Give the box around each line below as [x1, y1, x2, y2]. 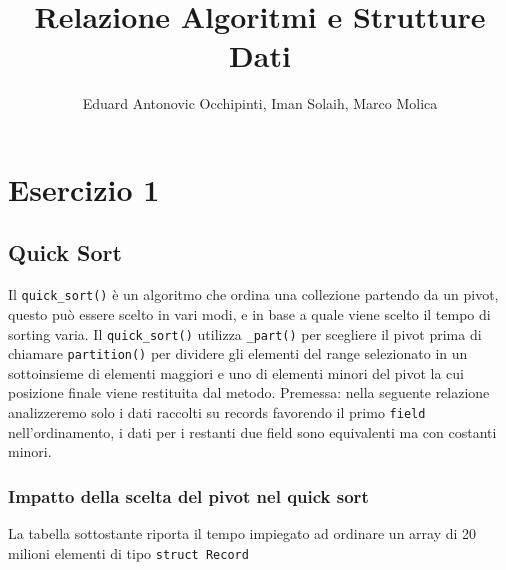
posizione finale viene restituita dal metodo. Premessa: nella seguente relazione [8, 382, 490, 403]
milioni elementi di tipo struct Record [8, 542, 249, 563]
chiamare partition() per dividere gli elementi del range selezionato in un [8, 343, 468, 364]
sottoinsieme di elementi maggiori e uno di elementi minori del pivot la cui [8, 362, 464, 383]
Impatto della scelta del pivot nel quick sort [8, 483, 369, 508]
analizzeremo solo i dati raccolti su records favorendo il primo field [8, 402, 426, 423]
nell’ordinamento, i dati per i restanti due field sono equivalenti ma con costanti [8, 421, 497, 442]
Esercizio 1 [8, 168, 160, 209]
